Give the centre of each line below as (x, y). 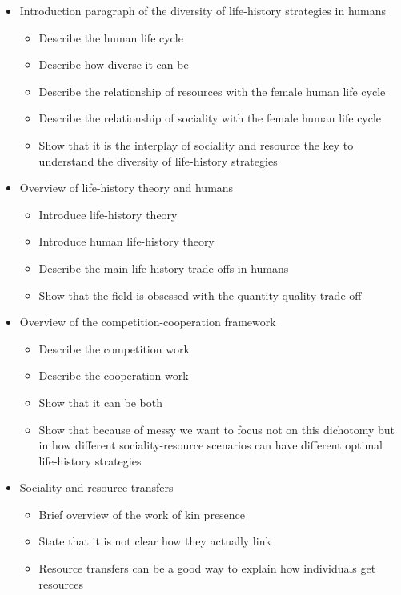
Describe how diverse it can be (114, 64)
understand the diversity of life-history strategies (158, 160)
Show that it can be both (100, 402)
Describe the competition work (114, 348)
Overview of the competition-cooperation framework (148, 322)
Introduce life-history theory (108, 214)
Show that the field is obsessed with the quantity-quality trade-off (200, 295)
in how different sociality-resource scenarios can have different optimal (211, 445)
